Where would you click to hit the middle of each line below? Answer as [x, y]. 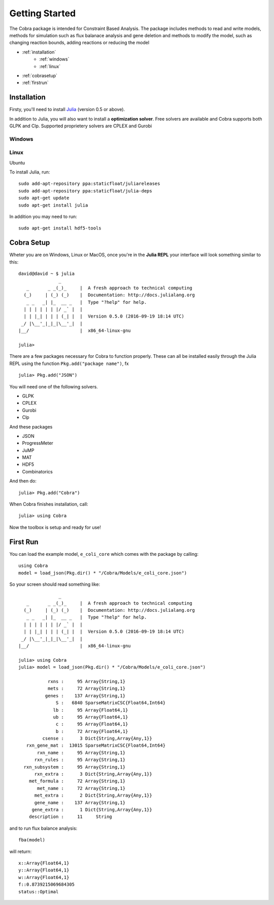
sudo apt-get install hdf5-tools [60, 228]
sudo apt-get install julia [53, 205]
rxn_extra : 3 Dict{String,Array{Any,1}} [93, 774]
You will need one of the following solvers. [54, 386]
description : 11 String [71, 817]
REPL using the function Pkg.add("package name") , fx [69, 363]
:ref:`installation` [39, 52]
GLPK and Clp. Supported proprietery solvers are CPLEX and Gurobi [81, 126]
